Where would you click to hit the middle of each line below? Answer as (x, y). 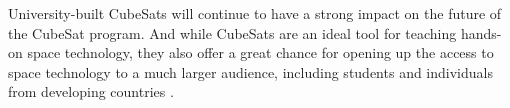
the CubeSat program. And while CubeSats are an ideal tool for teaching (232, 32)
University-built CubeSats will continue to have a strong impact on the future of (255, 13)
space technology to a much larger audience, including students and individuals (250, 71)
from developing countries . (91, 91)
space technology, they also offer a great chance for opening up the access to (260, 52)
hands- (481, 32)
